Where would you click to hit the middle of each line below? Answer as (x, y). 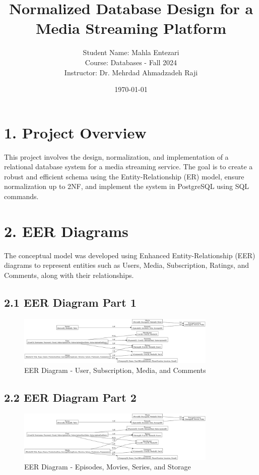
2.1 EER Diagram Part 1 (70, 302)
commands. (21, 196)
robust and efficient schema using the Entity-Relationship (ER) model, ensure (124, 176)
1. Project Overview (75, 132)
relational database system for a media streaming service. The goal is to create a (128, 167)
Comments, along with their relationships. (69, 275)
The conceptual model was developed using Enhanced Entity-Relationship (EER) (130, 255)
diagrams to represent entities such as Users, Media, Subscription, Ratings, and (127, 265)
